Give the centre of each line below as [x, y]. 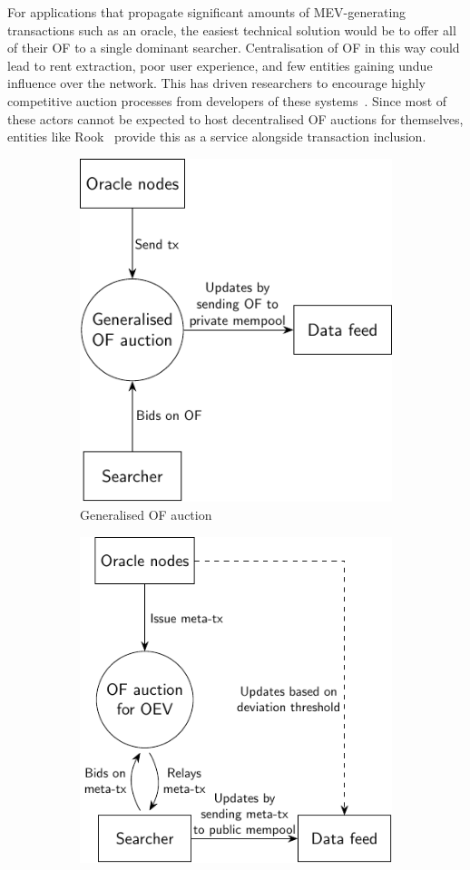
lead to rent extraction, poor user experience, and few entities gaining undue [220, 65]
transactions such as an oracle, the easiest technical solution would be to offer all [232, 29]
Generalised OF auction [146, 515]
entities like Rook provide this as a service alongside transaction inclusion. [217, 137]
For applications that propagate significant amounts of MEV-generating [207, 12]
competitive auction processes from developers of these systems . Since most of [227, 100]
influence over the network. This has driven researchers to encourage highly [217, 83]
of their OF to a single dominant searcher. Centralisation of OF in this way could [234, 48]
